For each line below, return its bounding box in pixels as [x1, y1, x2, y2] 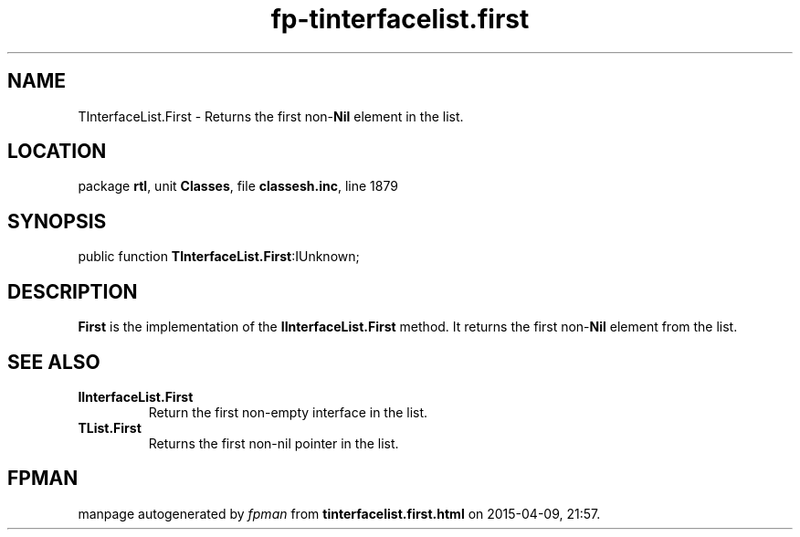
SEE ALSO [7, 350, 100, 374]
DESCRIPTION [7, 279, 138, 303]
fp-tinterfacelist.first [270, 4, 530, 35]
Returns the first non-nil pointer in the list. [148, 435, 399, 451]
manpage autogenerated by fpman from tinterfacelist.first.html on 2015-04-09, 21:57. [78, 505, 601, 521]
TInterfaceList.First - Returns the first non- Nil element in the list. [78, 108, 464, 124]
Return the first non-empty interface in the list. [148, 404, 428, 420]
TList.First [78, 419, 142, 436]
